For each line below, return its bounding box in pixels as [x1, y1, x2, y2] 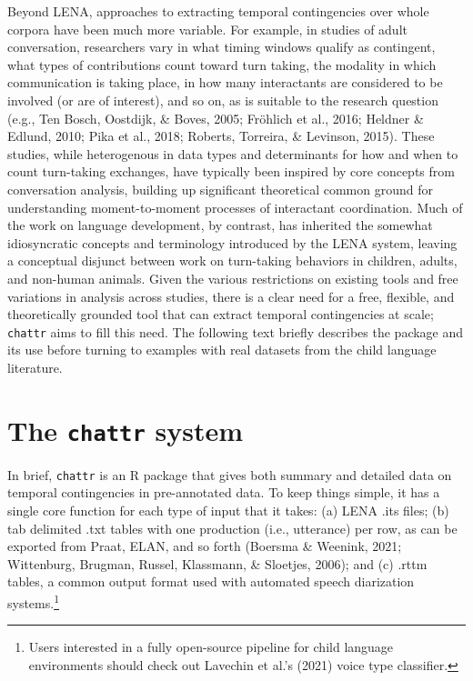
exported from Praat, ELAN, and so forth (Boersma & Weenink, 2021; [7, 536, 402, 556]
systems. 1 [7, 591, 59, 612]
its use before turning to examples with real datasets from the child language [7, 340, 437, 359]
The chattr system [7, 411, 243, 448]
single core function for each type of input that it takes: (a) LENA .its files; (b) [7, 501, 449, 520]
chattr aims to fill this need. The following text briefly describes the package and [7, 322, 464, 341]
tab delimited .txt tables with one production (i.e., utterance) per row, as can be [7, 518, 458, 537]
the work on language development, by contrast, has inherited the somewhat [7, 215, 433, 235]
